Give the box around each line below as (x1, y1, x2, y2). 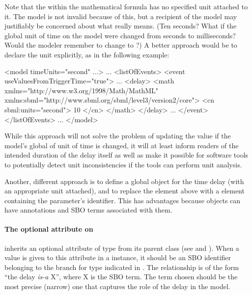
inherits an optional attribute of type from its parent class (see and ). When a (4, 242, 239, 253)
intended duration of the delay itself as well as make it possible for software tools (4, 150, 249, 160)
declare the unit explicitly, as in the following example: (4, 49, 169, 59)
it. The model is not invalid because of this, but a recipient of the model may (4, 11, 237, 21)
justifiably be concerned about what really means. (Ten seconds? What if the (4, 21, 237, 31)
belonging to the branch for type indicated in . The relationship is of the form (4, 262, 239, 272)
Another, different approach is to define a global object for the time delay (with (4, 176, 244, 186)
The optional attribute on (4, 224, 93, 234)
